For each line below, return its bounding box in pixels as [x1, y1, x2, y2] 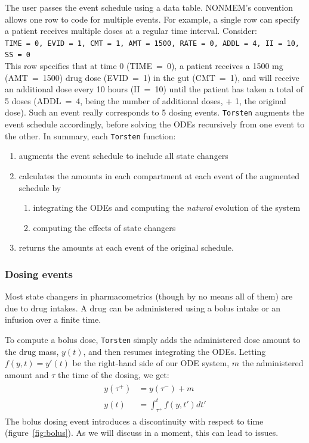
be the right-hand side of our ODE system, [72, 357, 230, 369]
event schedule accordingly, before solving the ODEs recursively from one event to [5, 118, 305, 130]
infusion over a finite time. [5, 313, 101, 326]
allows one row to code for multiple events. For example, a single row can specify [5, 13, 300, 25]
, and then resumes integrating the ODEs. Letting [83, 345, 266, 357]
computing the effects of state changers [33, 221, 176, 233]
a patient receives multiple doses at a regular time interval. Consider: [5, 24, 257, 37]
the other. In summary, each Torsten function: [5, 129, 176, 142]
